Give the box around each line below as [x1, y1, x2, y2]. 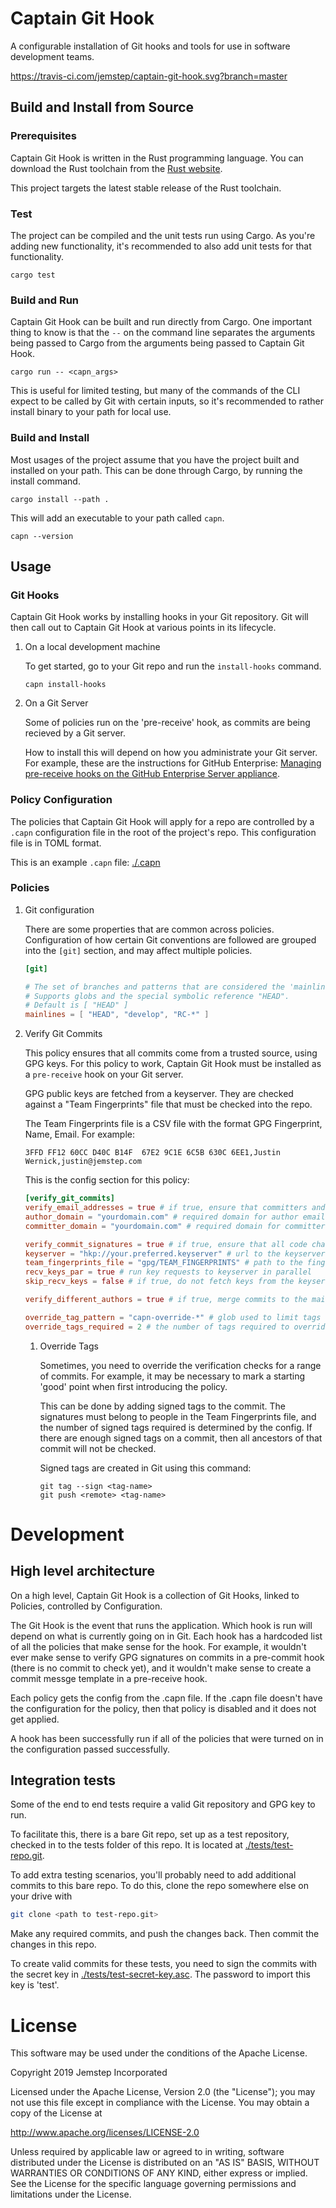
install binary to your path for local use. [10, 406, 172, 418]
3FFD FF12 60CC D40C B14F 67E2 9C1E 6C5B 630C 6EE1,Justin [24, 1148, 281, 1158]
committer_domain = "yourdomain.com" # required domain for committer [24, 1221, 326, 1231]
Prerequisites [10, 129, 77, 143]
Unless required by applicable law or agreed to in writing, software [10, 2146, 285, 2158]
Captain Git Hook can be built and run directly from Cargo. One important [10, 316, 313, 328]
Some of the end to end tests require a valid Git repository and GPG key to [10, 1798, 316, 1811]
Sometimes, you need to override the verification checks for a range [39, 1359, 322, 1371]
